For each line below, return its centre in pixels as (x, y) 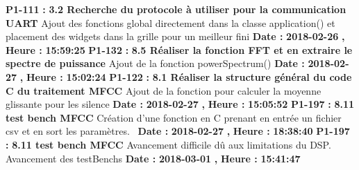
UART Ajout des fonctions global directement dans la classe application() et (170, 22)
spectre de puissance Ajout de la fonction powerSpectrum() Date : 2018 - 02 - (177, 63)
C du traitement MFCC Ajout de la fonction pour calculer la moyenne (164, 90)
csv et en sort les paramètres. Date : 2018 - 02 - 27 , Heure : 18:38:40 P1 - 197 (178, 131)
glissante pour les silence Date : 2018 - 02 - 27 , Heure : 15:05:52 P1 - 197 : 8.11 (180, 104)
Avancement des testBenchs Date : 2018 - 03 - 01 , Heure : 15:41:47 (153, 158)
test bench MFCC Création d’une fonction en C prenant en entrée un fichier (174, 117)
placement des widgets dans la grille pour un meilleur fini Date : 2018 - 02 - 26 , (175, 36)
